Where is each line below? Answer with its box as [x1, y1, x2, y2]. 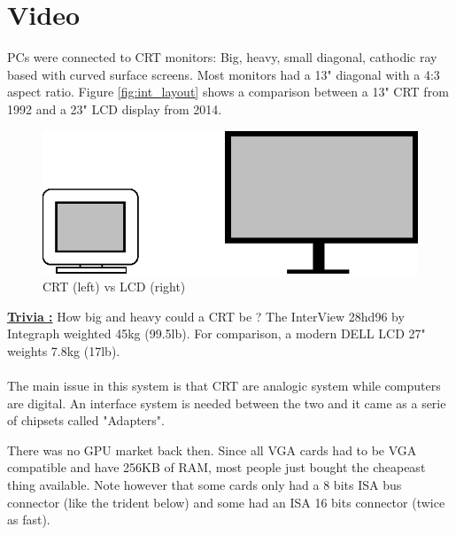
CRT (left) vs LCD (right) [43, 277, 186, 296]
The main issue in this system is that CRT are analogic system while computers [7, 376, 441, 395]
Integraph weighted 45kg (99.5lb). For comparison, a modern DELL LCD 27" [7, 324, 426, 343]
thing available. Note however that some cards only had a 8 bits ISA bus [7, 476, 402, 494]
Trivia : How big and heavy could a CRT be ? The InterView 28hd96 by [7, 306, 405, 325]
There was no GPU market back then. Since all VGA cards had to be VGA [7, 440, 417, 459]
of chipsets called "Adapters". [7, 411, 165, 430]
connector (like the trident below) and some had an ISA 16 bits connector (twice [7, 492, 445, 511]
